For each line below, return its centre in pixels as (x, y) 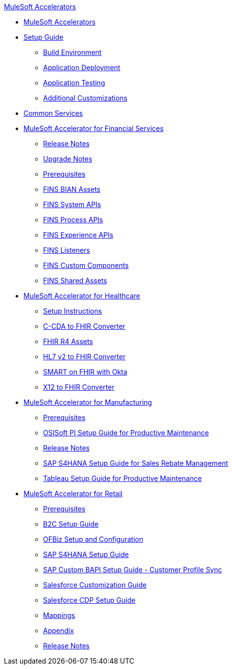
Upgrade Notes (68, 159)
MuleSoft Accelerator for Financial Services (94, 128)
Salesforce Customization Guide (95, 585)
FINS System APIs (72, 204)
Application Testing (74, 83)
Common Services (53, 113)
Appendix (58, 630)
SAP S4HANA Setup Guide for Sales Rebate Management (136, 463)
